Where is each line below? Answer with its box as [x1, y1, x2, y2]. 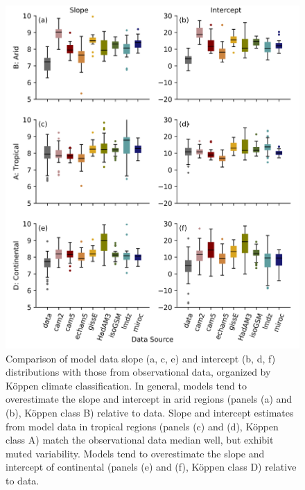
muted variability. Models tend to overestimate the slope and [6, 446, 265, 460]
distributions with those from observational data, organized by [6, 365, 271, 379]
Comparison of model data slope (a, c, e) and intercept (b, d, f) [6, 351, 276, 365]
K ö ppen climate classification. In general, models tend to [6, 378, 247, 392]
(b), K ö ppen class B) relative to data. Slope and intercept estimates [6, 405, 294, 420]
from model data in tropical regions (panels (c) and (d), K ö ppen [6, 419, 279, 433]
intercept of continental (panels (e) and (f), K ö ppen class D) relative [6, 460, 297, 474]
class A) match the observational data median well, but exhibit [6, 432, 274, 447]
